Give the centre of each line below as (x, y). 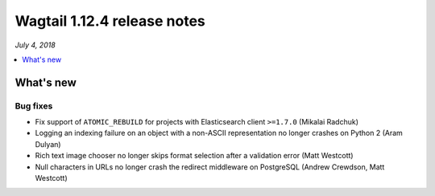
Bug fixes (34, 106)
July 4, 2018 (35, 45)
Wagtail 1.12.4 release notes (110, 21)
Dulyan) (48, 144)
